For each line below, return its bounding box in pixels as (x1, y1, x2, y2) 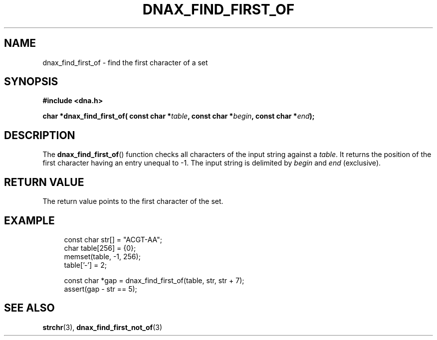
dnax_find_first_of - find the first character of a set (42, 58, 208, 67)
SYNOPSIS (4, 75, 58, 88)
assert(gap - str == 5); (64, 284, 137, 293)
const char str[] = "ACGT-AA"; (64, 235, 162, 244)
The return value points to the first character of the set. (42, 197, 223, 206)
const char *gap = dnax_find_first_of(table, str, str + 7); (64, 276, 244, 285)
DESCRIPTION (4, 129, 75, 142)
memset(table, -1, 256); (64, 252, 141, 261)
